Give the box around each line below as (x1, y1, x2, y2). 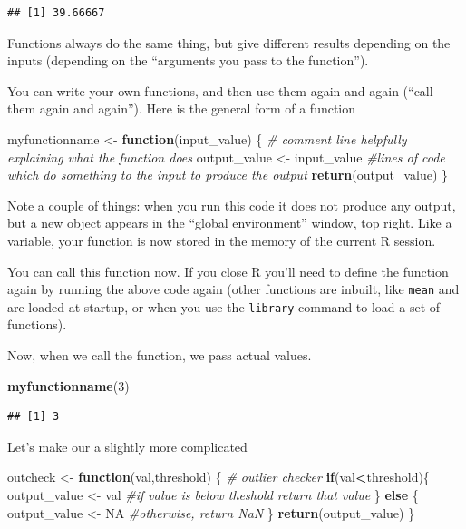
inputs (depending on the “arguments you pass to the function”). (7, 51, 369, 70)
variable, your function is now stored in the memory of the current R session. (7, 230, 436, 250)
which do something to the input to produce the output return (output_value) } (7, 165, 449, 184)
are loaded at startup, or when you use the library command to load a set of (7, 297, 441, 316)
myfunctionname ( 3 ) (7, 376, 130, 395)
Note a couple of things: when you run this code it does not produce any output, (7, 195, 456, 214)
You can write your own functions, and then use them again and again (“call (7, 81, 433, 100)
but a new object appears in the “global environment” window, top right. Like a (7, 213, 452, 232)
